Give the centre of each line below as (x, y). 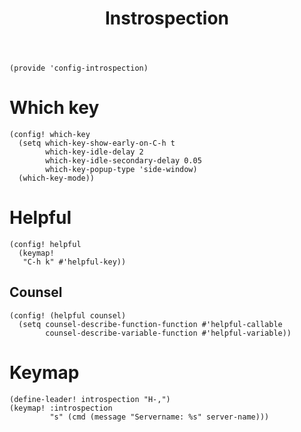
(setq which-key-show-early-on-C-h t (97, 143)
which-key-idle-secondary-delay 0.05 (123, 161)
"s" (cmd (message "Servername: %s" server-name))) (159, 417)
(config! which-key (50, 135)
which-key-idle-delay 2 (94, 152)
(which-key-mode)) (57, 178)
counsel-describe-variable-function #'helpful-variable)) (168, 333)
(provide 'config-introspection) (79, 68)
